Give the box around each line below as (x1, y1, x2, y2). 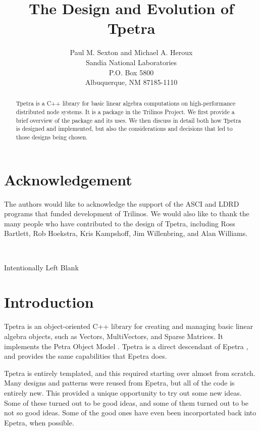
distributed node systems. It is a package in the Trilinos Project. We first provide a (16, 108, 235, 116)
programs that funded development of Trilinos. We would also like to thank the (4, 208, 249, 219)
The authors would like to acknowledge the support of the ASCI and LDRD (4, 198, 239, 209)
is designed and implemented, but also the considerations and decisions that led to (16, 124, 233, 133)
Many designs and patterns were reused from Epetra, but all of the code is (4, 377, 235, 388)
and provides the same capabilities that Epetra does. (4, 351, 167, 361)
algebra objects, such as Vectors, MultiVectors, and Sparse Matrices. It (4, 330, 223, 341)
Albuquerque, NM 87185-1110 (85, 77, 178, 87)
